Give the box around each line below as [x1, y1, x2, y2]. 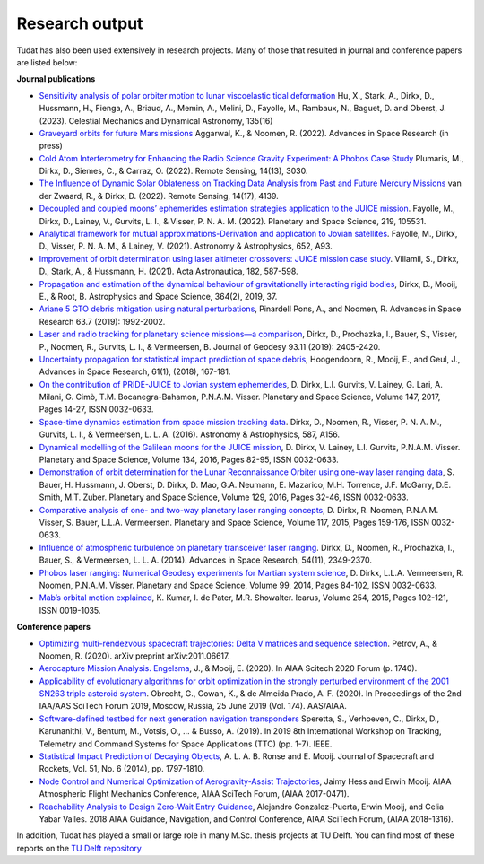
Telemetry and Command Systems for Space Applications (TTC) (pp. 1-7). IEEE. [39, 738, 333, 749]
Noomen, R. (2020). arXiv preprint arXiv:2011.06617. [39, 650, 230, 661]
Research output [16, 13, 143, 33]
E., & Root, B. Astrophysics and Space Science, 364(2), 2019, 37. [39, 291, 278, 301]
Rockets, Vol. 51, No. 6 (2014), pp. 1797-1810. [39, 764, 205, 774]
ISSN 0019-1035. [39, 605, 101, 615]
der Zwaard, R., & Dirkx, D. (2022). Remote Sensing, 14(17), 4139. [39, 190, 280, 201]
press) [39, 140, 63, 152]
